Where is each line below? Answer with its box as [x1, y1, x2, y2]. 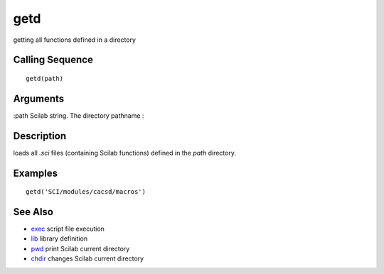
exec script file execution [31, 224, 105, 234]
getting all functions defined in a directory [13, 35, 137, 44]
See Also [13, 206, 53, 218]
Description [13, 130, 67, 142]
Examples [13, 167, 58, 179]
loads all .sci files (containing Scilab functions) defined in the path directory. [13, 148, 236, 157]
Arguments [13, 92, 65, 104]
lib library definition [31, 234, 88, 243]
